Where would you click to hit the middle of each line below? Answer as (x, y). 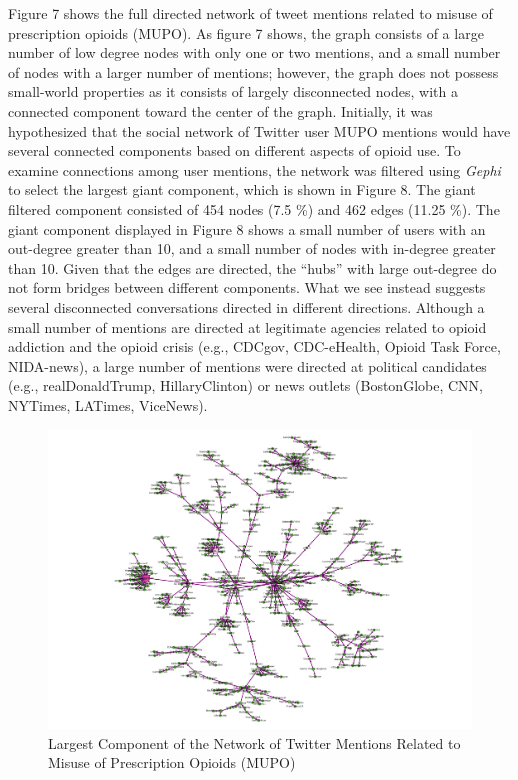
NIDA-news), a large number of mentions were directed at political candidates (247, 365)
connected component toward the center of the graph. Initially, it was (220, 110)
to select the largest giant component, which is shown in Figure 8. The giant (242, 189)
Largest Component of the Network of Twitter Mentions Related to (254, 742)
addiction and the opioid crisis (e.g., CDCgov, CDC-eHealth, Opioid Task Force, (254, 346)
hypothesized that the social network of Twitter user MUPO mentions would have (259, 130)
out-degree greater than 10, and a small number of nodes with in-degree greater (252, 248)
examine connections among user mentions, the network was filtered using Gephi (254, 169)
